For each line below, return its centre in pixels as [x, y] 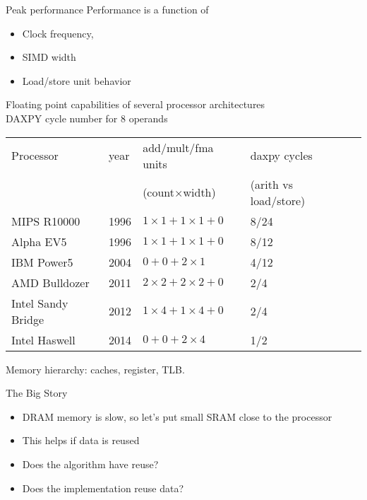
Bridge [28, 319]
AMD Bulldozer [50, 282]
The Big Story [37, 393]
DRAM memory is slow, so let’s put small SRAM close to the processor [177, 416]
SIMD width [49, 57]
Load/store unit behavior [77, 80]
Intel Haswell [43, 339]
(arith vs [271, 184]
